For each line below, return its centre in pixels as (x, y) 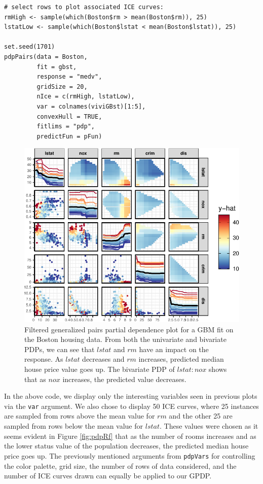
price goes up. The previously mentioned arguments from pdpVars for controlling (130, 455)
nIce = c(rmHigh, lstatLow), (86, 97)
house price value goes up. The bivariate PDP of (100, 369)
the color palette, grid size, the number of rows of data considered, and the (120, 465)
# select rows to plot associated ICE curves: (84, 7)
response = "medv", (69, 77)
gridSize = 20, (62, 87)
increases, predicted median (181, 359)
